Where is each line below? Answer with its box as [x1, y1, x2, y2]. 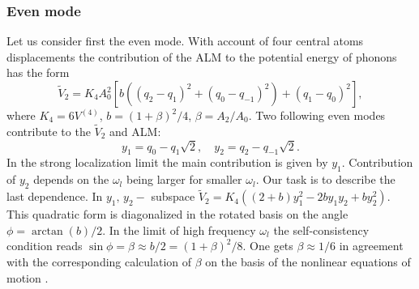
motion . [6, 269, 49, 286]
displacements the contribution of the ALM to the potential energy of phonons [6, 48, 397, 65]
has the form [6, 64, 70, 81]
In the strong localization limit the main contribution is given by [6, 154, 328, 171]
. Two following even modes [248, 107, 386, 123]
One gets [250, 237, 293, 254]
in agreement [339, 237, 404, 254]
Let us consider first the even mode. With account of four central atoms [6, 32, 364, 49]
